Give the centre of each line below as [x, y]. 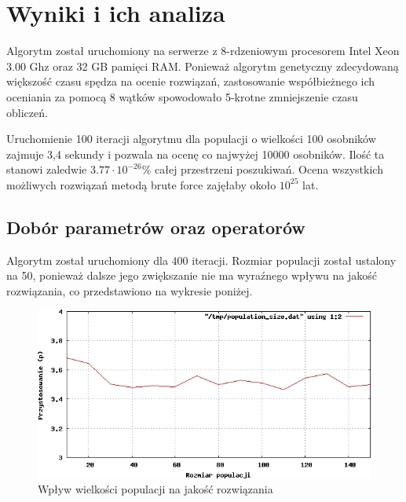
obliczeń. [27, 112]
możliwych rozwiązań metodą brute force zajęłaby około [141, 184]
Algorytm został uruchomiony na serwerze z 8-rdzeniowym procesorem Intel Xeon [203, 51]
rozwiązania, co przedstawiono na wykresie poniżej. [130, 290]
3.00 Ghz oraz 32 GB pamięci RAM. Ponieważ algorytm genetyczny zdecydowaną [203, 66]
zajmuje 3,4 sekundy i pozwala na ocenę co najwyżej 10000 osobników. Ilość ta [196, 154]
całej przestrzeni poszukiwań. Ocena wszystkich [269, 169]
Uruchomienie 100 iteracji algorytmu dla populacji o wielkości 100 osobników [191, 139]
